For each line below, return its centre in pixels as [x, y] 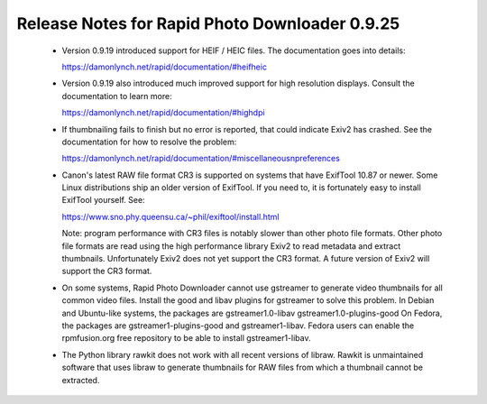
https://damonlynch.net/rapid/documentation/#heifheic [165, 67]
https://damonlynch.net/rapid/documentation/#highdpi [163, 113]
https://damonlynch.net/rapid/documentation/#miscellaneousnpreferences [201, 159]
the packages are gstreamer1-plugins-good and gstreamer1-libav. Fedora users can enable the [238, 326]
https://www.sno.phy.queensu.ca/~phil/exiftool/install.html [170, 216]
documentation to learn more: [117, 96]
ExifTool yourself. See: [103, 200]
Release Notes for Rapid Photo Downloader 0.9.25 [208, 23]
